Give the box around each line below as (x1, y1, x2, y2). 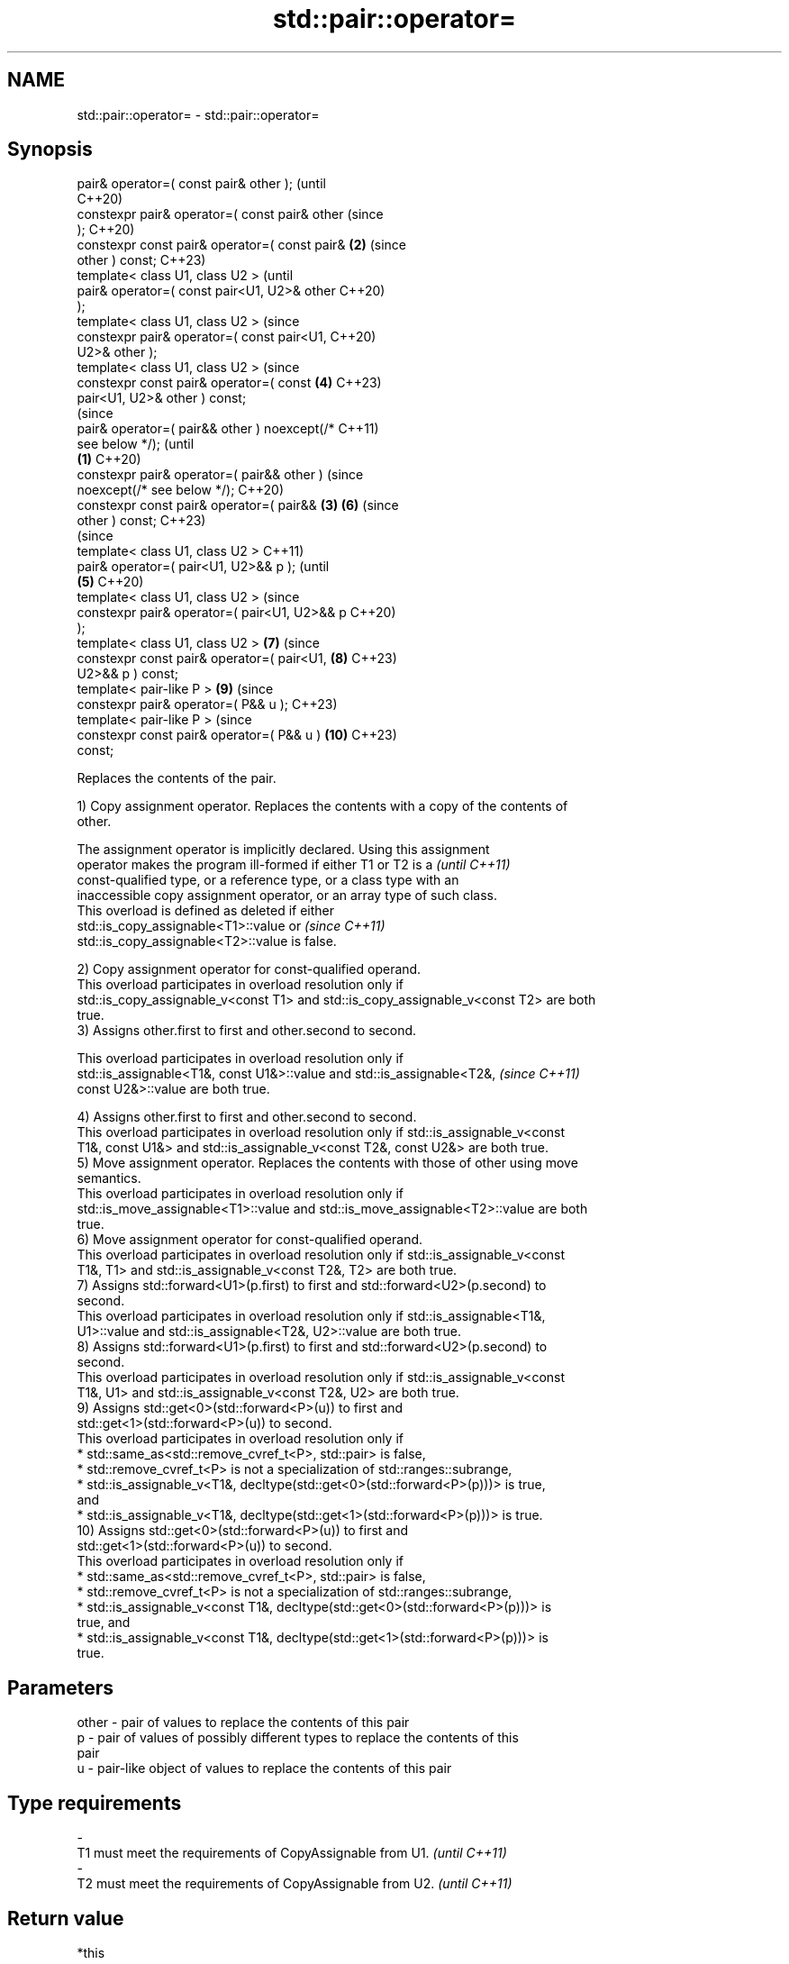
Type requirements (7, 1791, 182, 1814)
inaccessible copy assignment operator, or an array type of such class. (77, 887, 497, 904)
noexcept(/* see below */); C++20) (77, 482, 285, 498)
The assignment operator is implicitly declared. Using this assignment (77, 841, 490, 858)
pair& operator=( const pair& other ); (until (77, 176, 326, 192)
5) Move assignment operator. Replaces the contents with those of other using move (77, 1155, 578, 1171)
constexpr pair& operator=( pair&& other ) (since (77, 467, 364, 483)
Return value (7, 1906, 124, 1930)
